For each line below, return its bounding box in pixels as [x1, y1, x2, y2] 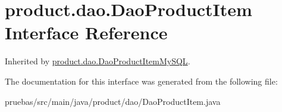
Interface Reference [5, 20, 168, 45]
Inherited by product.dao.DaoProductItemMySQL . [5, 55, 190, 67]
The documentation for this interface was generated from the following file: [5, 74, 278, 87]
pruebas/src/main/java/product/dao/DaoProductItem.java [5, 95, 221, 107]
